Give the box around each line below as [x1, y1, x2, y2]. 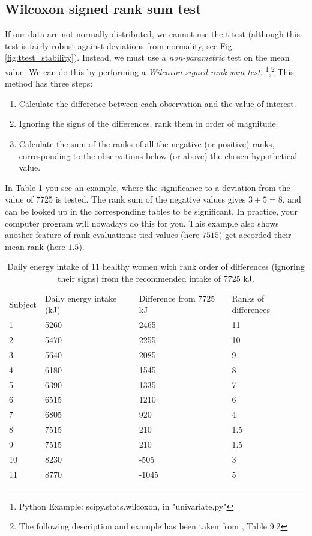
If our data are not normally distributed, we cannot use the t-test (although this [5, 28, 301, 40]
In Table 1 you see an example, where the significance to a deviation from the [5, 181, 290, 193]
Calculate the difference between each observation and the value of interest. [19, 97, 296, 109]
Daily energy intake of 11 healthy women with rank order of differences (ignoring [7, 260, 305, 273]
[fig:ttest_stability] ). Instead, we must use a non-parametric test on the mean [5, 51, 290, 64]
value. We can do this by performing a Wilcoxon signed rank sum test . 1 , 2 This [5, 63, 294, 78]
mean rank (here [5, 240, 65, 252]
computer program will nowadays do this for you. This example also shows [5, 216, 279, 229]
